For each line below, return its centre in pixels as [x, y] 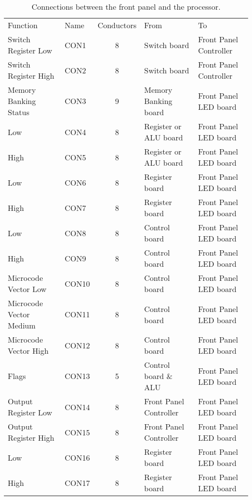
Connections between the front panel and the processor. [126, 7]
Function [23, 25]
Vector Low [27, 289]
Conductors [117, 25]
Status [19, 112]
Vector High [28, 351]
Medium [22, 325]
